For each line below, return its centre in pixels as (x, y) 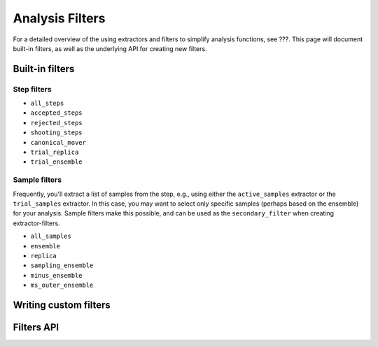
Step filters (32, 89)
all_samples (51, 236)
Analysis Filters (59, 18)
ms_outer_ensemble (62, 285)
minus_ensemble (57, 275)
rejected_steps (57, 123)
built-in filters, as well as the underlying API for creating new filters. (110, 48)
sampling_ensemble (62, 265)
